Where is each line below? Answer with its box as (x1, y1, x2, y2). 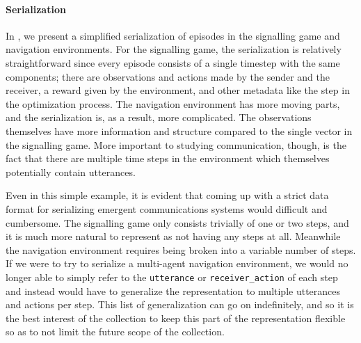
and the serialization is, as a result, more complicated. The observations (6, 110, 312, 125)
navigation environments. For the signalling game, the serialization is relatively (6, 42, 342, 56)
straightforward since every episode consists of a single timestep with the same (6, 55, 340, 70)
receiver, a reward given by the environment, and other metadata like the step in (6, 83, 350, 97)
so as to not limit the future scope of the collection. (6, 324, 225, 339)
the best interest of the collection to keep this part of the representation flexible (6, 310, 346, 325)
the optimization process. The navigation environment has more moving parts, (6, 96, 340, 111)
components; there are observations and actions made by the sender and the (6, 69, 330, 83)
